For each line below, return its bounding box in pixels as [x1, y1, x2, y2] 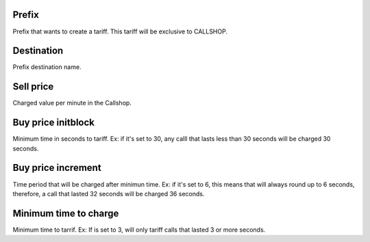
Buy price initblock [12, 117, 95, 129]
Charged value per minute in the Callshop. [12, 99, 132, 107]
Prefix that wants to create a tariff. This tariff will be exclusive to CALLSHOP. [12, 27, 227, 36]
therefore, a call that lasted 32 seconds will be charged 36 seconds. [12, 189, 205, 198]
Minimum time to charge [12, 207, 119, 219]
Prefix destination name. [12, 63, 82, 71]
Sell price [12, 81, 54, 92]
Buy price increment [12, 162, 102, 174]
